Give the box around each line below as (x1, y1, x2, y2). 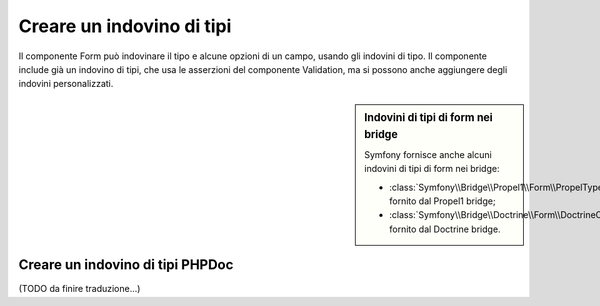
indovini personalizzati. (18, 78, 114, 90)
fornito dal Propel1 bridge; (389, 195, 496, 207)
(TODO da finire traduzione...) (18, 283, 141, 295)
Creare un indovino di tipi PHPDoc (18, 256, 234, 274)
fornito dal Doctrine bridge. (389, 223, 501, 235)
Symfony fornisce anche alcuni (364, 148, 492, 160)
